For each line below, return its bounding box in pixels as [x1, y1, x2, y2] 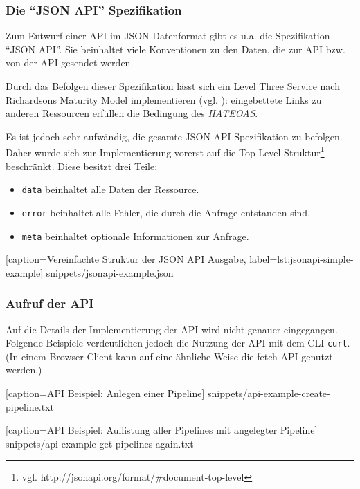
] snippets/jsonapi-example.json [40, 265, 174, 279]
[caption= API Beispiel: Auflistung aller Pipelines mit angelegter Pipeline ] [6, 423, 318, 437]
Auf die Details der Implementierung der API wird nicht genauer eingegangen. [6, 322, 338, 336]
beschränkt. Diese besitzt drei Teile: [6, 158, 158, 173]
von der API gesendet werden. [6, 55, 134, 70]
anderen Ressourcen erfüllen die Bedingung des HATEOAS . [6, 106, 258, 120]
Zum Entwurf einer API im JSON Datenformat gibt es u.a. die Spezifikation [6, 28, 330, 43]
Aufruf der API [6, 295, 94, 312]
